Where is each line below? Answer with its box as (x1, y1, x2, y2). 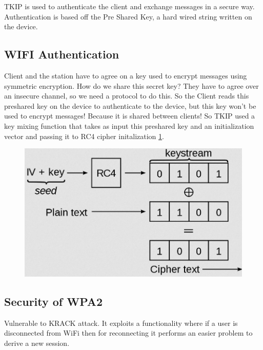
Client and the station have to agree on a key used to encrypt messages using (4, 70, 247, 81)
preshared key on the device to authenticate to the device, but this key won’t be (4, 100, 256, 111)
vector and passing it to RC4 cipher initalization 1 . (4, 130, 164, 141)
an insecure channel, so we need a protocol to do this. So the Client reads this (4, 90, 249, 101)
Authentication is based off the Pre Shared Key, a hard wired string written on (4, 11, 252, 22)
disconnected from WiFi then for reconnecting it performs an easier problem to (4, 327, 253, 338)
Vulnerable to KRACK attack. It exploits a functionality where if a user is (4, 317, 238, 328)
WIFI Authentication (4, 46, 119, 62)
